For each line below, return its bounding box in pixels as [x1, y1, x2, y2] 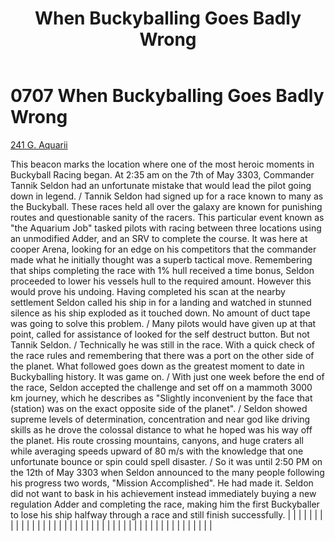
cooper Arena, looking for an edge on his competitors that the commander [10, 243, 317, 255]
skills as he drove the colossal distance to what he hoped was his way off [10, 423, 313, 436]
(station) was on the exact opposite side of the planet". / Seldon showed [10, 402, 308, 414]
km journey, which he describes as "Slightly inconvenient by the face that [10, 392, 313, 404]
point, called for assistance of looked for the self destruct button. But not [10, 328, 310, 340]
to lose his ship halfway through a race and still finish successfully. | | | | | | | [10, 508, 323, 521]
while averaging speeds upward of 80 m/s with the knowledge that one [10, 445, 304, 457]
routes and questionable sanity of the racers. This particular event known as [10, 211, 325, 223]
